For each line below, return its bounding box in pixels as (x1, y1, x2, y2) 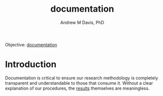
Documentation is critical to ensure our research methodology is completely (5, 75, 158, 81)
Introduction (5, 59, 57, 70)
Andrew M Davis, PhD (60, 19, 104, 25)
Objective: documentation (5, 41, 57, 47)
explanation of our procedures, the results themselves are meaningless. (5, 85, 150, 91)
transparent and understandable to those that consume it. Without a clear (5, 80, 153, 86)
